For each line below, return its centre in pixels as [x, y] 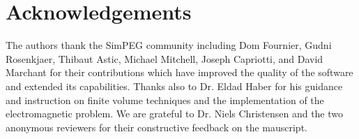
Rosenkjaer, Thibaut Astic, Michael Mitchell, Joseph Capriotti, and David [165, 58]
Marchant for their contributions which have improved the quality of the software [179, 72]
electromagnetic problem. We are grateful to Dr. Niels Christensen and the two [175, 114]
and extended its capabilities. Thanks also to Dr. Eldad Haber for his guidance [174, 86]
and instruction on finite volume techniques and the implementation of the [165, 100]
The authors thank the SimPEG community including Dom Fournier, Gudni [169, 45]
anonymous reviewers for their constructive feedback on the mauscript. [156, 127]
